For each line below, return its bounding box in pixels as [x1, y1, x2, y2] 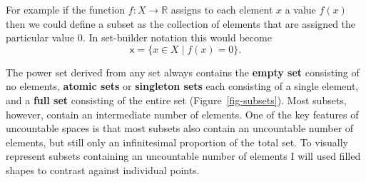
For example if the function [6, 2, 126, 16]
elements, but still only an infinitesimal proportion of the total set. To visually [6, 134, 349, 149]
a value [285, 2, 316, 16]
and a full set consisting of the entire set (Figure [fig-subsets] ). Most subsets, [6, 92, 347, 107]
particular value [6, 30, 75, 45]
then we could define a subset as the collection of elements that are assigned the [6, 16, 356, 31]
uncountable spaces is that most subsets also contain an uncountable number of [6, 121, 354, 136]
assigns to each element [171, 2, 273, 16]
